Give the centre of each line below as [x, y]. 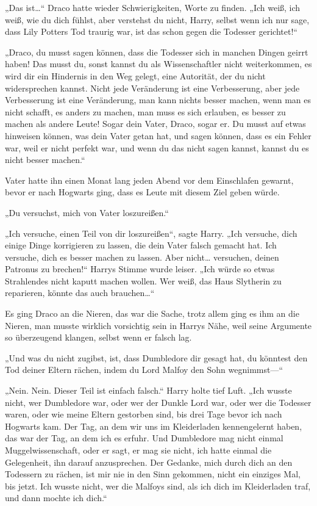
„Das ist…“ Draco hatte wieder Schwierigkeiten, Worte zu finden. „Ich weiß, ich [153, 7]
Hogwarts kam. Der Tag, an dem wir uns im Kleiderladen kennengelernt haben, [154, 426]
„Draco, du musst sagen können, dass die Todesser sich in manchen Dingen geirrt [157, 52]
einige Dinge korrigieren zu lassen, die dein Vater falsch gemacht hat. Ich [141, 245]
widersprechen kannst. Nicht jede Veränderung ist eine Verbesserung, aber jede [152, 88]
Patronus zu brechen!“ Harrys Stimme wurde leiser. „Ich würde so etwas [140, 269]
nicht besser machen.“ [45, 160]
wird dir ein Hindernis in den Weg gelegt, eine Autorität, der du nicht [135, 75]
